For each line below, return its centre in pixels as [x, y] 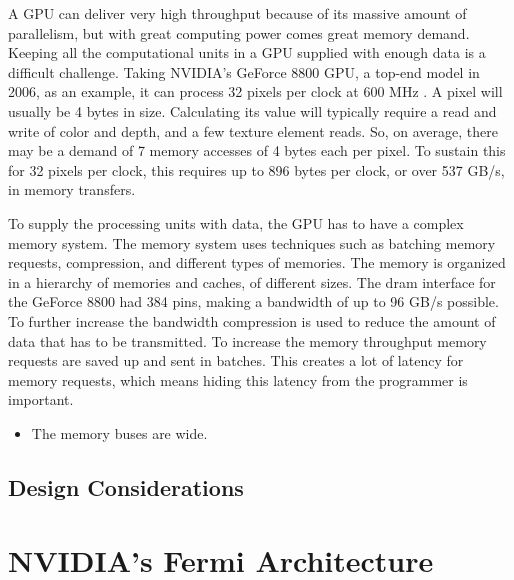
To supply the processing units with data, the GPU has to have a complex [236, 222]
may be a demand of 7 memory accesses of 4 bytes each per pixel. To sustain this [257, 150]
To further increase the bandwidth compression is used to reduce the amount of [252, 320]
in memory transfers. [72, 189]
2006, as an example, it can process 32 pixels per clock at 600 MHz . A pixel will [255, 91]
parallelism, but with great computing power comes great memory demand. [239, 32]
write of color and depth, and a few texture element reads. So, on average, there [253, 130]
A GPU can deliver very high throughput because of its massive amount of [237, 13]
